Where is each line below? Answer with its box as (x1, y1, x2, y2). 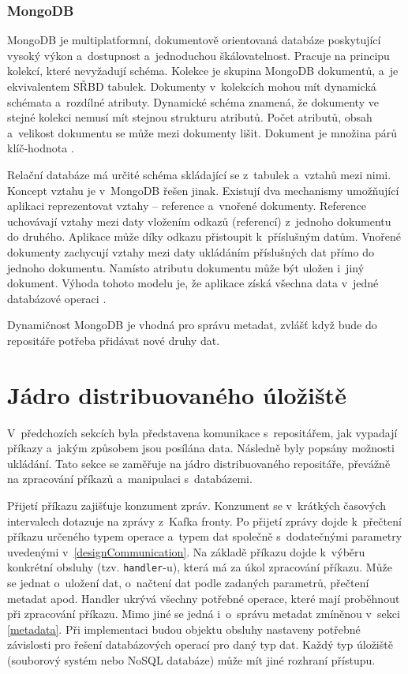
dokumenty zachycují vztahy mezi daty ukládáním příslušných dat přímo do (7, 243, 374, 260)
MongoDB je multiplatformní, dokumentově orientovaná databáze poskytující (7, 32, 381, 48)
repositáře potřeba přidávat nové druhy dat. (7, 331, 220, 348)
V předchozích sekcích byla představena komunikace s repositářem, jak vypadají (7, 424, 398, 440)
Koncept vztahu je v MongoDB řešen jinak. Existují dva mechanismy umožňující (7, 182, 399, 198)
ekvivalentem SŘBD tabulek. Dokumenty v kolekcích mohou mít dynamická (7, 78, 376, 94)
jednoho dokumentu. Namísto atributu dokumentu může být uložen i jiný (7, 259, 365, 275)
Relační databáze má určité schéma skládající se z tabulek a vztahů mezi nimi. (7, 166, 391, 182)
